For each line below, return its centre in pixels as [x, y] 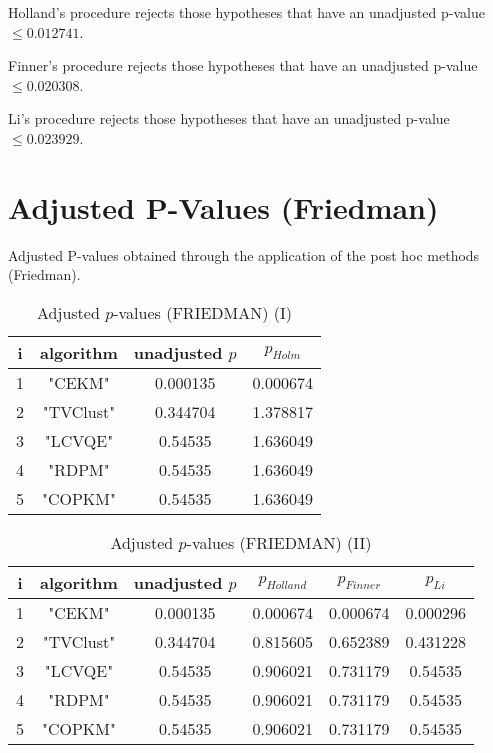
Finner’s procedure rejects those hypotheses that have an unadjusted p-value [243, 65]
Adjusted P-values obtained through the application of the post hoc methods [244, 254]
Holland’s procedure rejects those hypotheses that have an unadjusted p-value [246, 12]
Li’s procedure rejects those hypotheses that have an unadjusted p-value [229, 118]
